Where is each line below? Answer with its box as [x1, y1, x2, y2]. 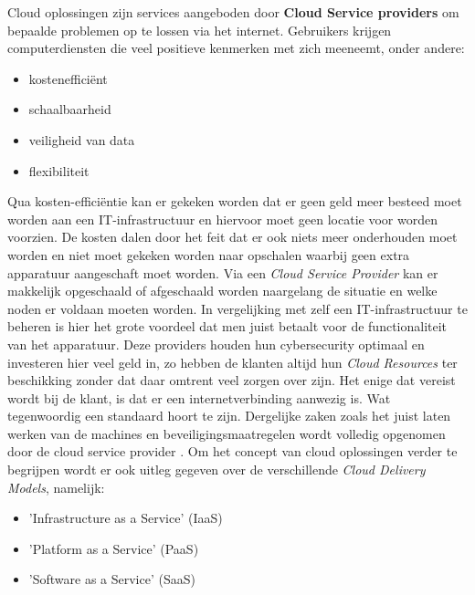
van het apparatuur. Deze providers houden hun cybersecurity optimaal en [7, 334, 425, 353]
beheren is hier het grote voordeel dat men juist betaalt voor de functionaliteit [7, 317, 448, 336]
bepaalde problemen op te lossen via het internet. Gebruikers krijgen [7, 20, 392, 39]
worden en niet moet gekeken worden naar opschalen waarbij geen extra [7, 245, 410, 264]
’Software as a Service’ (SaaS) [28, 569, 195, 589]
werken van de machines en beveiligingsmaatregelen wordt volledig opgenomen [7, 423, 446, 443]
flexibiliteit [28, 161, 90, 180]
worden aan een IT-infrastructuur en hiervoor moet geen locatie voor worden [7, 209, 438, 228]
